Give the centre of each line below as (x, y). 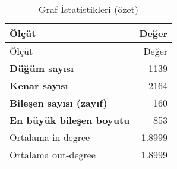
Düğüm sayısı (42, 68)
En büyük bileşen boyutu (70, 120)
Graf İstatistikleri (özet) (89, 9)
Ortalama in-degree (50, 137)
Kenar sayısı (39, 85)
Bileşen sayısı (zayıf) (59, 103)
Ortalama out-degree (53, 154)
